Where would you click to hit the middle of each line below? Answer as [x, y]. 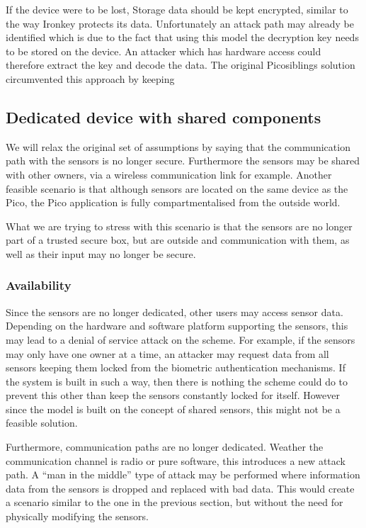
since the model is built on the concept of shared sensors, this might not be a [173, 409]
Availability [39, 285]
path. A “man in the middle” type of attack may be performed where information [183, 474]
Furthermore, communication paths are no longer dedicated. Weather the [165, 447]
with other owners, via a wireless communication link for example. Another [169, 174]
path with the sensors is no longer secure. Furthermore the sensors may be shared [183, 161]
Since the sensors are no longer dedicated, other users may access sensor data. [175, 311]
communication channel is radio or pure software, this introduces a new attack [176, 460]
